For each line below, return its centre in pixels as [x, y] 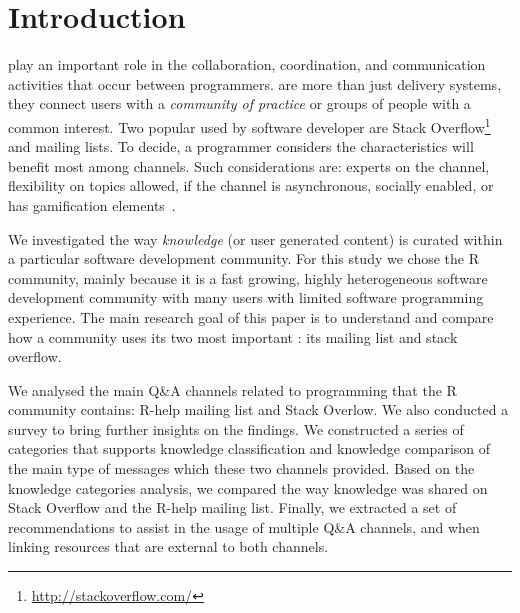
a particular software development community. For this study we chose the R [243, 258]
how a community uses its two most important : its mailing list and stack [233, 336]
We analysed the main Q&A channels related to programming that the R [232, 389]
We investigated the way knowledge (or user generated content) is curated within [255, 238]
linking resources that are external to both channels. [168, 546]
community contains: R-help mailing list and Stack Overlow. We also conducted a [258, 409]
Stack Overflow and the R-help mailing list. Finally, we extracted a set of [232, 507]
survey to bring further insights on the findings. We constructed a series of [236, 428]
